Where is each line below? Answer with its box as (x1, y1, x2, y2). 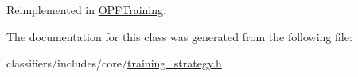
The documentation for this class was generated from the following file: (6, 28, 352, 44)
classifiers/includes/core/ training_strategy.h (6, 55, 222, 71)
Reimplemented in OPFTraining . (6, 2, 166, 17)
